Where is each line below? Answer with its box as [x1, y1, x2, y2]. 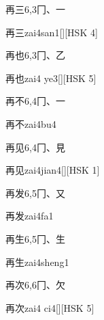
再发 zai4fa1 [5, 209, 54, 223]
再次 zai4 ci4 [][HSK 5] [5, 300, 94, 315]
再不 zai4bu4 [5, 116, 56, 131]
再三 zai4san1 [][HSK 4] [5, 25, 98, 39]
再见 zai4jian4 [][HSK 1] [5, 163, 100, 177]
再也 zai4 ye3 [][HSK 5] [5, 70, 97, 85]
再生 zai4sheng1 [5, 254, 69, 269]
